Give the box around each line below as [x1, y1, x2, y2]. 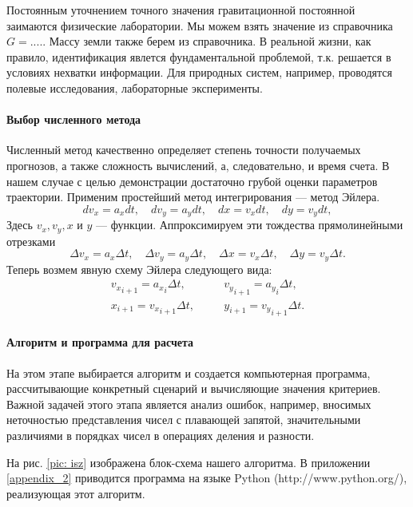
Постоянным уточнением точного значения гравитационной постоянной [6, 2, 355, 18]
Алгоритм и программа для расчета [6, 334, 194, 351]
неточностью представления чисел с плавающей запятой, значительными [6, 411, 361, 428]
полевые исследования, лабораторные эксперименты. [6, 79, 263, 96]
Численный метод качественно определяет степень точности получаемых [6, 141, 361, 158]
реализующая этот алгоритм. [6, 485, 145, 501]
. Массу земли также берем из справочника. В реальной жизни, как [42, 33, 371, 50]
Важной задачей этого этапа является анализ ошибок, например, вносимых [6, 395, 371, 412]
